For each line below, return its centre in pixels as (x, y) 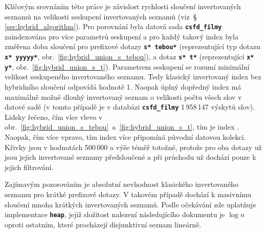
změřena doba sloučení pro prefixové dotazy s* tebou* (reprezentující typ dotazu (132, 46)
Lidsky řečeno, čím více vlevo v (54, 116)
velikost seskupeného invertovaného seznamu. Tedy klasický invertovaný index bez (133, 77)
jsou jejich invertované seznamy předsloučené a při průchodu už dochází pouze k (130, 157)
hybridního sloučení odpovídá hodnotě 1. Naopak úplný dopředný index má (123, 87)
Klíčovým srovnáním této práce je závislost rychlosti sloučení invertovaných (123, 6)
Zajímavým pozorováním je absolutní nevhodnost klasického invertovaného (121, 184)
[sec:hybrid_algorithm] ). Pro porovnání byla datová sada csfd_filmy (113, 26)
